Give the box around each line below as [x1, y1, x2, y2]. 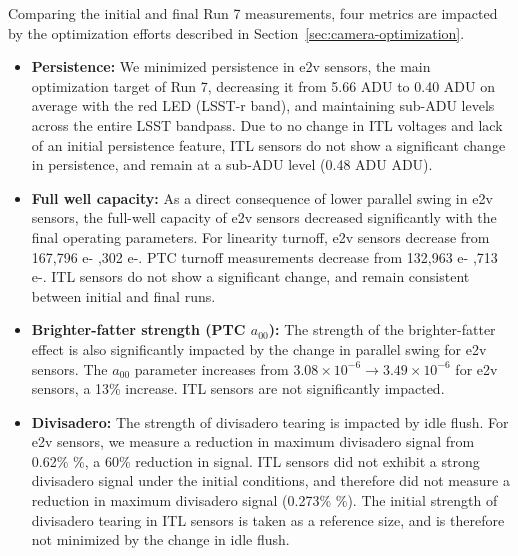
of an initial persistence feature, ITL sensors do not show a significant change [31, 134, 506, 155]
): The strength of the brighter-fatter [268, 319, 496, 340]
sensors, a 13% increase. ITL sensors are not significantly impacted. [31, 378, 445, 399]
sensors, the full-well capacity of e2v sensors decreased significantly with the [31, 207, 497, 228]
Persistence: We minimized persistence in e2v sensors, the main [31, 56, 431, 77]
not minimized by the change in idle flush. [31, 529, 290, 550]
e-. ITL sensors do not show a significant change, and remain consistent [31, 266, 470, 287]
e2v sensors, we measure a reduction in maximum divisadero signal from [31, 431, 475, 452]
